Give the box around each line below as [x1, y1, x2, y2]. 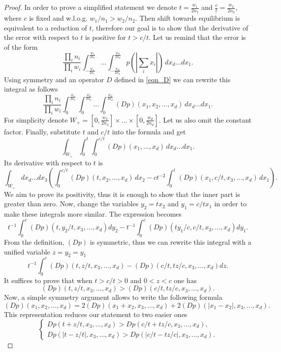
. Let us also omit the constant [158, 114, 252, 125]
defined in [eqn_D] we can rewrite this [114, 74, 231, 84]
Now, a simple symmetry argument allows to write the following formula [4, 292, 222, 302]
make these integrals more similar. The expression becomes [4, 209, 182, 219]
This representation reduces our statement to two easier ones [4, 309, 187, 319]
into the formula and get [112, 126, 186, 136]
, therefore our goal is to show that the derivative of [92, 22, 249, 32]
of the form [4, 42, 38, 52]
